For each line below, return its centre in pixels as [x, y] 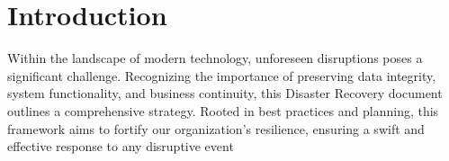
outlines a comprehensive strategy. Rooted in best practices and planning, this [223, 110]
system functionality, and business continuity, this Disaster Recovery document [225, 93]
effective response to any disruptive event [121, 146]
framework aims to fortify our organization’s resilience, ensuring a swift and [216, 128]
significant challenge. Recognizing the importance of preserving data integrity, [222, 75]
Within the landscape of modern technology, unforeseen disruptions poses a [215, 58]
